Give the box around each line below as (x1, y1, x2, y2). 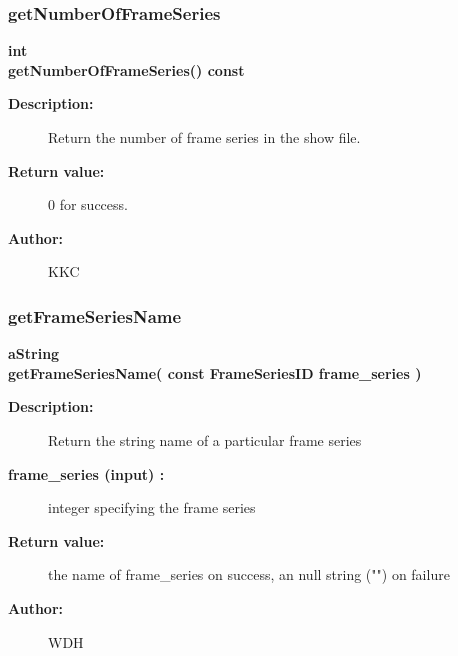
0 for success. (48, 194, 128, 215)
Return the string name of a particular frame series (48, 429, 362, 450)
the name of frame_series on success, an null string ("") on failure (48, 564, 450, 585)
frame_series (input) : (8, 463, 165, 484)
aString (8, 343, 60, 364)
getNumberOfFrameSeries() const (8, 59, 245, 80)
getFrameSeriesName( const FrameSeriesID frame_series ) (8, 362, 422, 383)
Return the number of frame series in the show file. (48, 127, 361, 147)
